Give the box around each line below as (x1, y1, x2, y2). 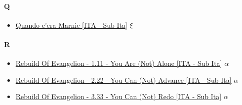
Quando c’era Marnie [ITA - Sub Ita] (15, 19, 127, 30)
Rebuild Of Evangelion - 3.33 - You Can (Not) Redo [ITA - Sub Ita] (15, 91, 222, 102)
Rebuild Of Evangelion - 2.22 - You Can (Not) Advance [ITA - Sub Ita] (15, 74, 232, 85)
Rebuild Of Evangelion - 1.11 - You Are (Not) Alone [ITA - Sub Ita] (15, 58, 222, 68)
